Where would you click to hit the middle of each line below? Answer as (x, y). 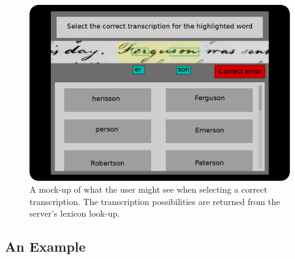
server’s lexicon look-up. (75, 213)
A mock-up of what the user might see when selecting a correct (148, 189)
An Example (45, 246)
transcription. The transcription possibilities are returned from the (155, 201)
